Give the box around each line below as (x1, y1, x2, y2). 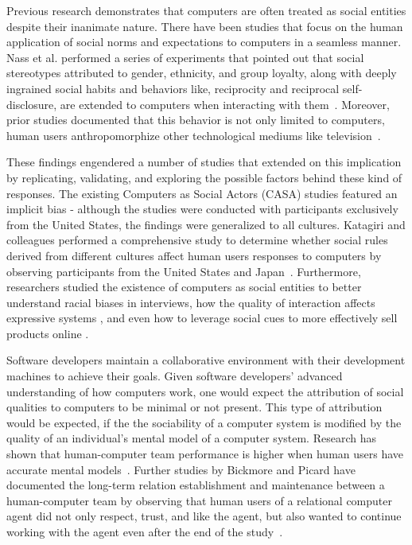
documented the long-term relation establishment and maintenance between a (6, 477, 385, 493)
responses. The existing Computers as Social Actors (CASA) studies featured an (6, 185, 398, 201)
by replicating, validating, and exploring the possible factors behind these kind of (6, 169, 402, 185)
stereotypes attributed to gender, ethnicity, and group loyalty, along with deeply (6, 64, 397, 81)
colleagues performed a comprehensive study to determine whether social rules (6, 232, 388, 248)
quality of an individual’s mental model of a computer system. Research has (6, 430, 376, 446)
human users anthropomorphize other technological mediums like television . (6, 127, 381, 143)
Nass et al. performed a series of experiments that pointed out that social (6, 49, 364, 65)
